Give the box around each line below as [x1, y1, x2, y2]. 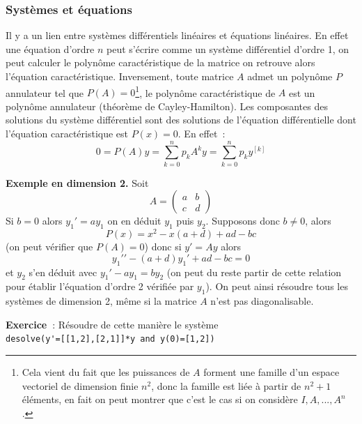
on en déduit [107, 213, 162, 228]
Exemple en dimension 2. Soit [6, 175, 149, 190]
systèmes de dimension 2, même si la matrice [6, 294, 197, 308]
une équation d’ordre [6, 41, 95, 56]
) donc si [144, 239, 182, 254]
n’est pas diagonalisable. [210, 294, 314, 308]
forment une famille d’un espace [203, 365, 340, 379]
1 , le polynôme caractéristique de [135, 83, 276, 100]
